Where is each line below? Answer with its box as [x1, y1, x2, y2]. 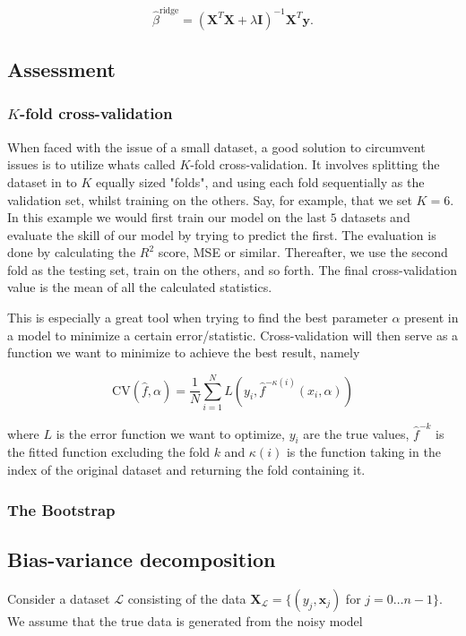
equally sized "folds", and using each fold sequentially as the [96, 172, 425, 191]
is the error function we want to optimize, [56, 424, 285, 443]
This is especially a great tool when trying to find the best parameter [7, 308, 388, 327]
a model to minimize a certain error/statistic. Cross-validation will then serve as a [7, 325, 459, 344]
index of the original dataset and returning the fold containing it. [7, 460, 366, 479]
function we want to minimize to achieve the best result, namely [7, 343, 360, 362]
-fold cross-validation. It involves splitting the [190, 155, 440, 174]
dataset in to [7, 172, 77, 191]
